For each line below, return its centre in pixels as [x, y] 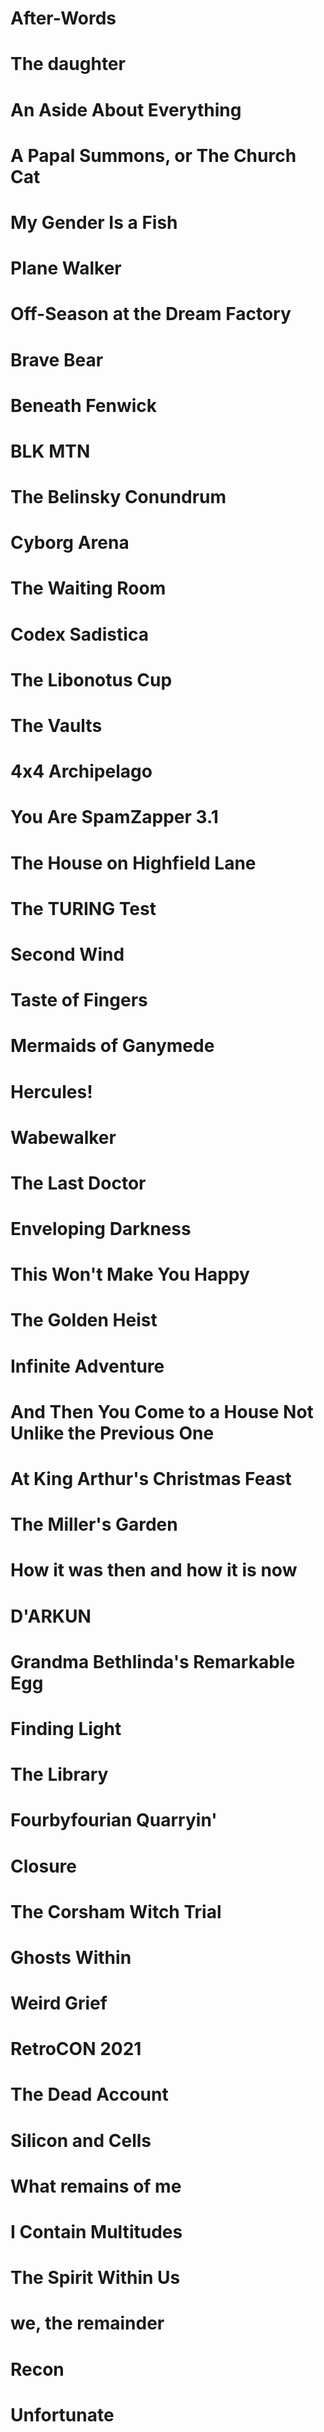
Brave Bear [57, 359]
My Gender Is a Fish [94, 222]
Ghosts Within [71, 1957]
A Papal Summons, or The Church [153, 155]
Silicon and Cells [81, 2140]
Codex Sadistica [79, 634]
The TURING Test [83, 908]
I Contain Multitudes [96, 2232]
